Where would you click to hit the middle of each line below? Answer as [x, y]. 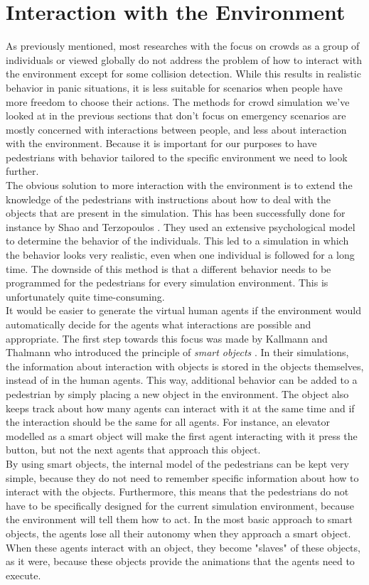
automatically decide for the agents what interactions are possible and [159, 324]
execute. [23, 575]
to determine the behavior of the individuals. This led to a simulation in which [177, 241]
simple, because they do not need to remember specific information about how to [182, 477]
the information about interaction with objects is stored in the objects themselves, [185, 366]
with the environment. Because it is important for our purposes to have [161, 143]
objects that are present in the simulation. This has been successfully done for [176, 213]
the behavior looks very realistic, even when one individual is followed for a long [180, 255]
